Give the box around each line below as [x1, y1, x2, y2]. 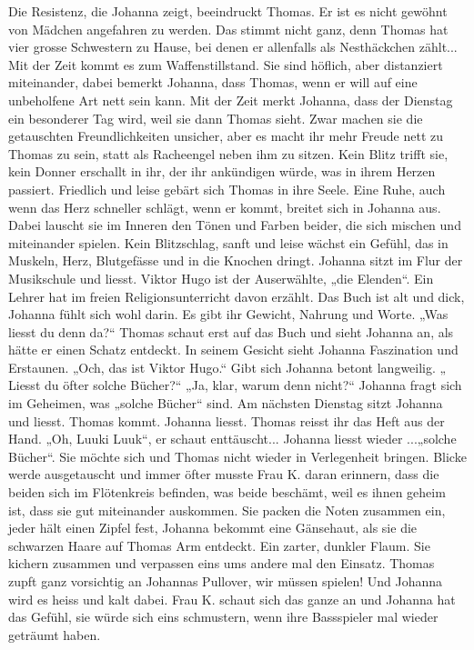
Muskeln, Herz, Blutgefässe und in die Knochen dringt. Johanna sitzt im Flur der [8, 251, 463, 270]
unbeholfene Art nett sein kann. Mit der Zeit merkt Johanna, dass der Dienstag [8, 90, 453, 109]
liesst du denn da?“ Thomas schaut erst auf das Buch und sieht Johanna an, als [8, 322, 454, 341]
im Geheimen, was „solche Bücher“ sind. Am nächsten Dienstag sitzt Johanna [8, 394, 443, 413]
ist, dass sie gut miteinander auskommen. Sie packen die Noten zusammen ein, [8, 500, 446, 519]
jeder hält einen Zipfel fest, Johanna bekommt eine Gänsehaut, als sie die [8, 518, 418, 537]
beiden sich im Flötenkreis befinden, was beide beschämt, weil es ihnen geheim [8, 483, 446, 502]
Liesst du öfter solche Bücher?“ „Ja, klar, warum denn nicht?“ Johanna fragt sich [8, 375, 462, 395]
